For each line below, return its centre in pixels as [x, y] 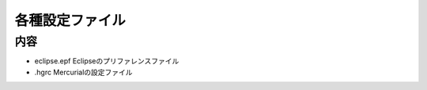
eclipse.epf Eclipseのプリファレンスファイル [107, 61]
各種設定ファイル [70, 20]
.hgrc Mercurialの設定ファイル [84, 72]
